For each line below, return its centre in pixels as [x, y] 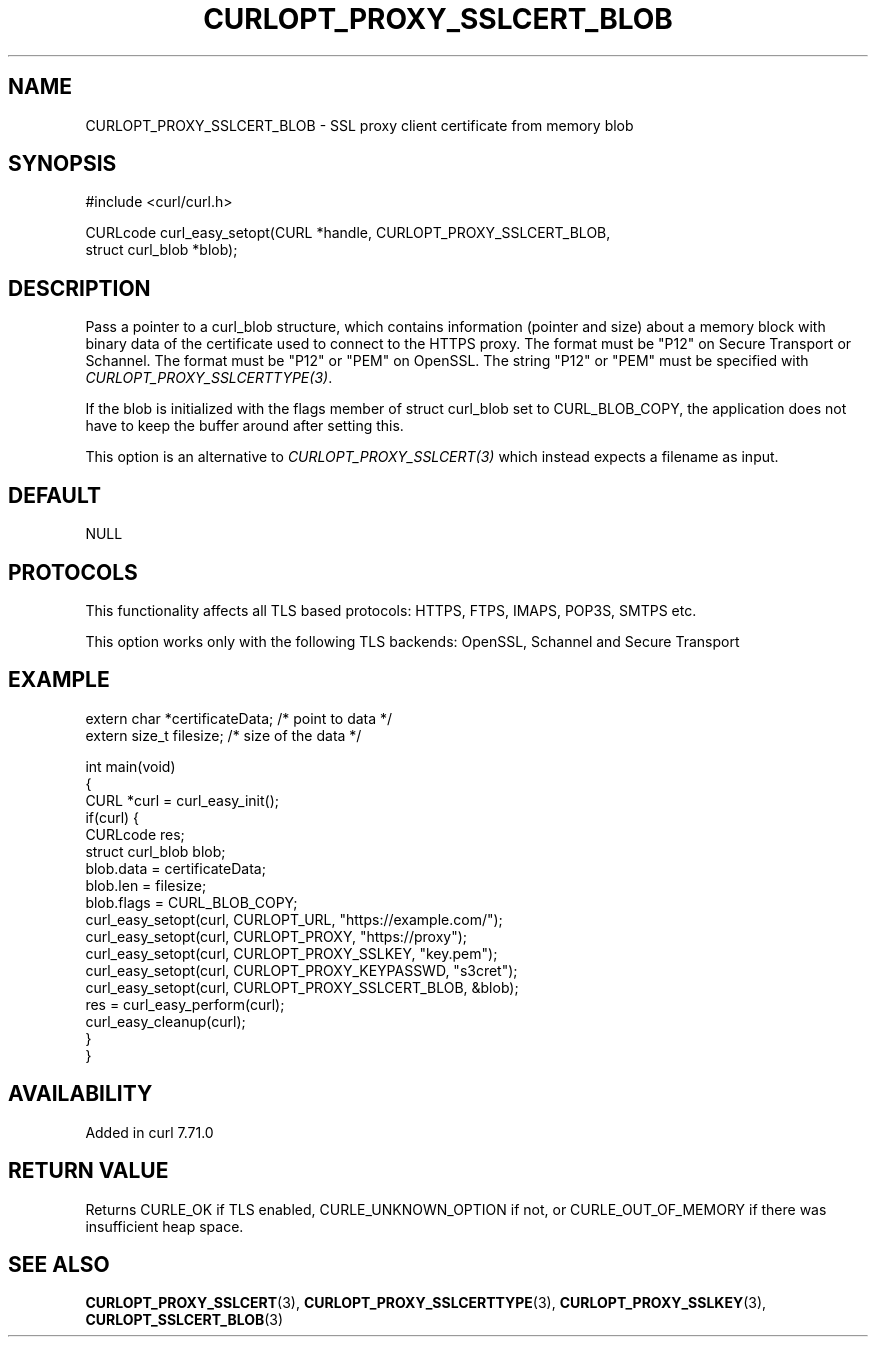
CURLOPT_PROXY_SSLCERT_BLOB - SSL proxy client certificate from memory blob [359, 125]
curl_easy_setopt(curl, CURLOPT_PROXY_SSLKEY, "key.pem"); [291, 953]
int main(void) [130, 766]
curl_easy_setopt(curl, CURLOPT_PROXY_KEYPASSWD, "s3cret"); [301, 970]
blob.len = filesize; [146, 885]
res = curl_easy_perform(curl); [185, 1004]
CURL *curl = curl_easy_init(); [182, 800]
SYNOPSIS [62, 164]
